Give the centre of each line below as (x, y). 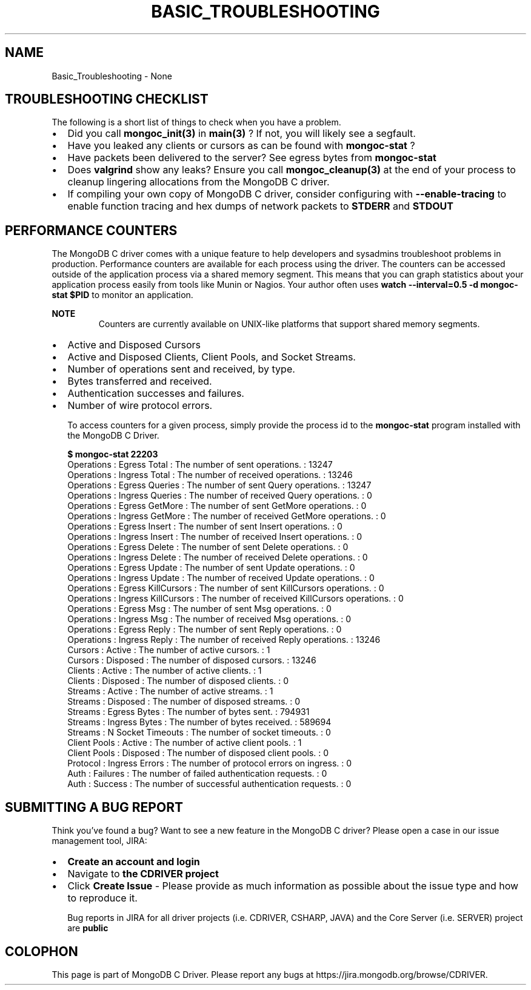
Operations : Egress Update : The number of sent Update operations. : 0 (211, 568)
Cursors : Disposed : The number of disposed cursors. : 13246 (192, 660)
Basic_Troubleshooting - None (112, 76)
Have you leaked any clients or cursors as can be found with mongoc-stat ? (241, 146)
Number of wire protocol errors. (140, 406)
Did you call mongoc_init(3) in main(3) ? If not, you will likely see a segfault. (242, 134)
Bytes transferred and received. (140, 381)
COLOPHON (42, 951)
